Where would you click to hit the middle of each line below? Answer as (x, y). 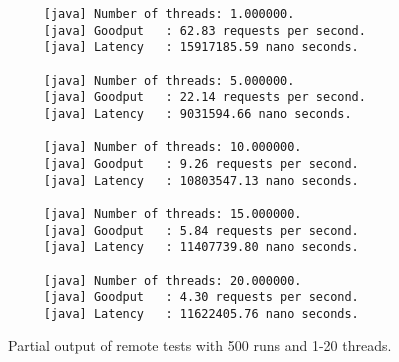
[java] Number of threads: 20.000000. (172, 280)
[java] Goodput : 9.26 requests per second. (201, 163)
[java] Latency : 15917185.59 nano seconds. (201, 47)
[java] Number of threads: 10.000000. (172, 147)
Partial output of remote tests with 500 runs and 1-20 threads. (200, 345)
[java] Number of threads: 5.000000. (169, 80)
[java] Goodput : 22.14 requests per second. (204, 97)
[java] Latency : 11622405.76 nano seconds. (201, 313)
